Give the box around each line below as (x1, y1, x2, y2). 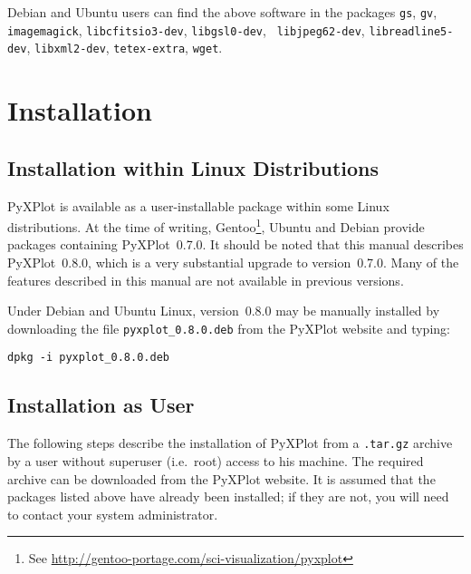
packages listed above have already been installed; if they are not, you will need (7, 487, 449, 506)
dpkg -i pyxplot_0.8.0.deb (7, 351, 169, 365)
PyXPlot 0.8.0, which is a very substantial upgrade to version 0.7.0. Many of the (7, 252, 459, 271)
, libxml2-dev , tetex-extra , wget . (26, 38, 223, 57)
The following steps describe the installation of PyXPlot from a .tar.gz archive (7, 433, 453, 452)
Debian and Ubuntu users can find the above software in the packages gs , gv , (7, 3, 437, 21)
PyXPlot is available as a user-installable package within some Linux (7, 196, 389, 215)
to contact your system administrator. (7, 504, 218, 523)
